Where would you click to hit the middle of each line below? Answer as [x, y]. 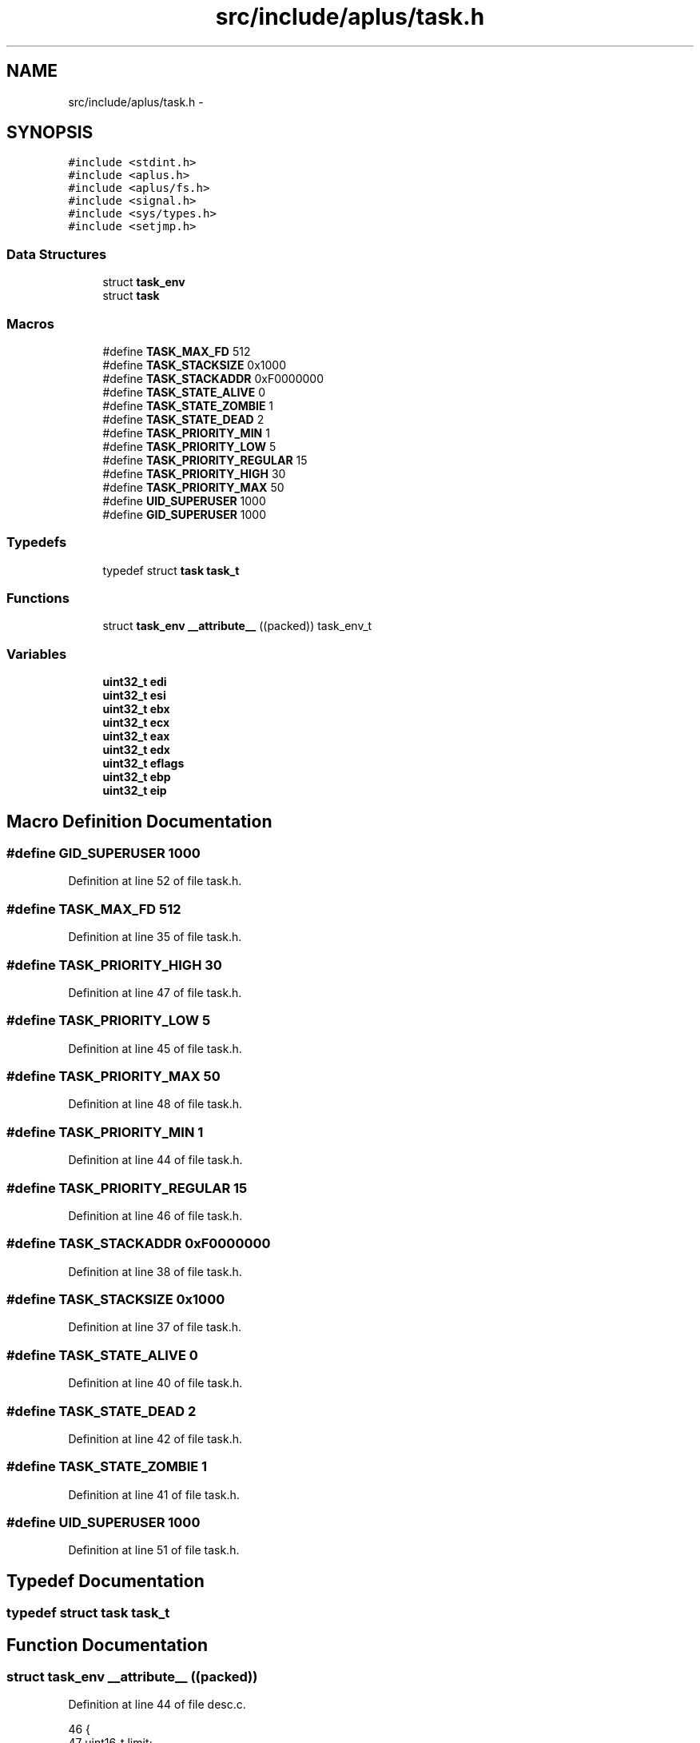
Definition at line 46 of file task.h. [155, 1215]
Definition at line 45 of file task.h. [155, 1048]
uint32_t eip [135, 791]
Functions [38, 598]
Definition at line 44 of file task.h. [155, 1160]
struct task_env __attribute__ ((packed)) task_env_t [237, 626]
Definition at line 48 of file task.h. [155, 1104]
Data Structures [57, 254]
